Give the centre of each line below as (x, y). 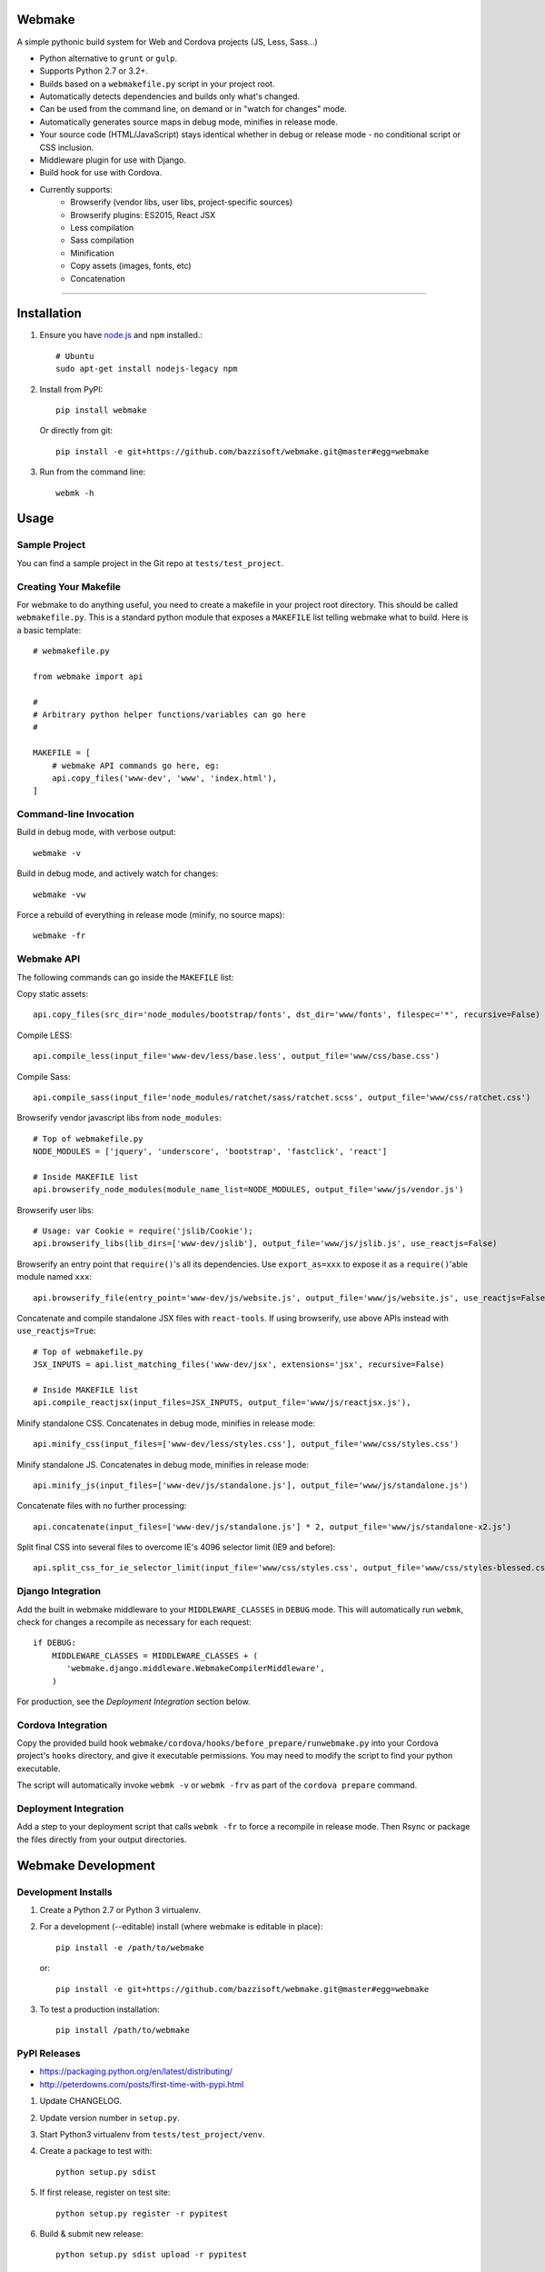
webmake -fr (59, 936)
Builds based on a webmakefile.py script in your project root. (157, 84)
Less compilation (102, 227)
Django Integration (59, 1591)
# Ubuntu (75, 356)
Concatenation (98, 278)
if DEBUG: (54, 1643)
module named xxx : (54, 1277)
